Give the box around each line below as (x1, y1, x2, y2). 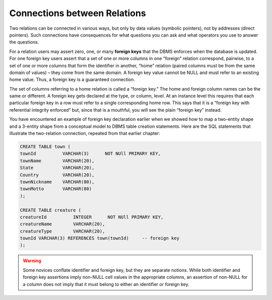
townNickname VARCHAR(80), (20, 179, 95, 185)
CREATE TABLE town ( (20, 144, 71, 149)
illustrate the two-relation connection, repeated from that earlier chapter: (9, 130, 161, 136)
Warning (23, 258, 41, 264)
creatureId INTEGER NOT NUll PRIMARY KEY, (20, 214, 164, 220)
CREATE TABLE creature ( (20, 207, 82, 213)
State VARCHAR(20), (20, 165, 95, 171)
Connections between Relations (9, 8, 146, 19)
